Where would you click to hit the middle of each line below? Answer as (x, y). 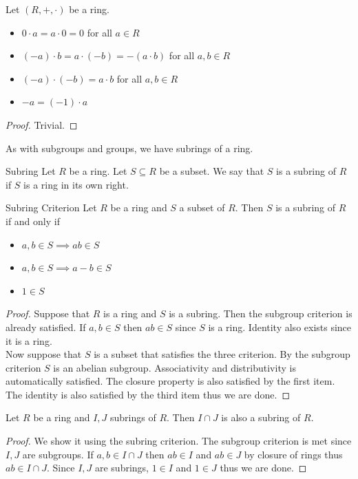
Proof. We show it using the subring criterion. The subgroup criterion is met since (179, 441)
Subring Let (31, 171)
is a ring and (130, 313)
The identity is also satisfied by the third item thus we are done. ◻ (148, 394)
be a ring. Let (98, 171)
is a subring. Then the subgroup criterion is (261, 313)
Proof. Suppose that (48, 313)
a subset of (202, 207)
